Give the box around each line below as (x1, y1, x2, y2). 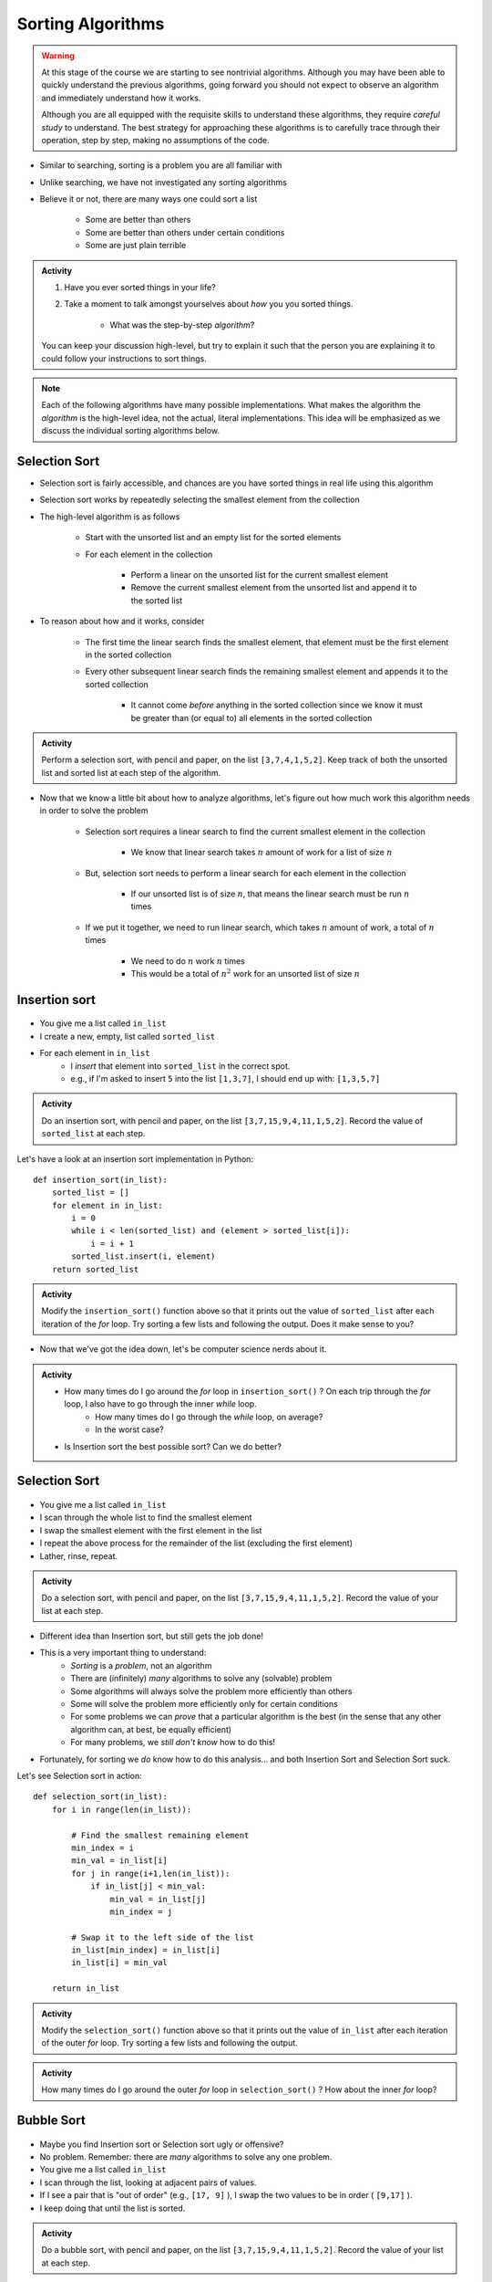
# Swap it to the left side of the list (71, 1931, 254, 1942)
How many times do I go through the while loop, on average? (95, 1411, 323, 1422)
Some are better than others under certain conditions (85, 226, 285, 237)
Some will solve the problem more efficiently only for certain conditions (70, 1699, 339, 1710)
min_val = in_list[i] (71, 1856, 169, 1866)
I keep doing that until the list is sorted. (39, 2203, 186, 2214)
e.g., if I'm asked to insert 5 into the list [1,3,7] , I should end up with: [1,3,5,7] (70, 1073, 381, 1083)
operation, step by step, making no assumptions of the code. (41, 134, 270, 145)
